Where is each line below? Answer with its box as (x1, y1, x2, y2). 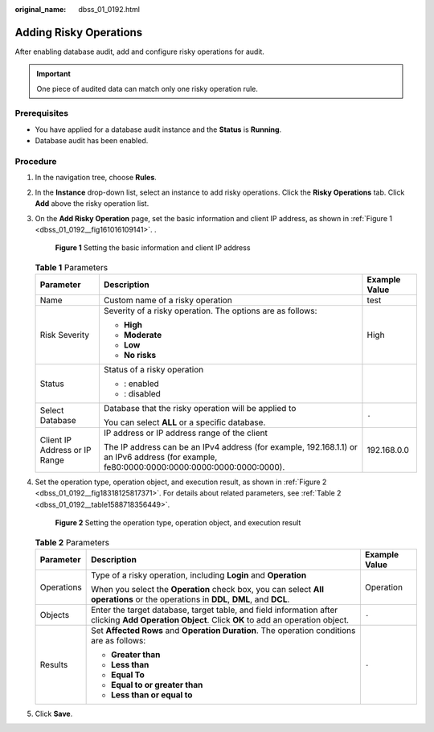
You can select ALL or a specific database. (103, 417, 266, 428)
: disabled (123, 389, 161, 400)
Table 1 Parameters (35, 261, 108, 273)
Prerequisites (14, 108, 68, 119)
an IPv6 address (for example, (103, 451, 218, 463)
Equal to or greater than (111, 680, 203, 691)
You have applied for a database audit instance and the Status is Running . (35, 125, 282, 134)
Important (36, 69, 72, 79)
